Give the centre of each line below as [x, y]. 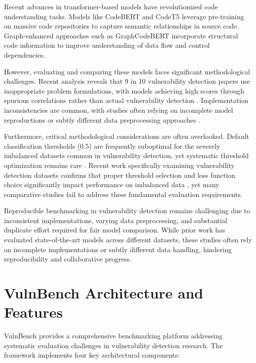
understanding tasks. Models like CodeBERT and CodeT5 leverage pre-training [124, 16]
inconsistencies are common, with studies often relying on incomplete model [119, 110]
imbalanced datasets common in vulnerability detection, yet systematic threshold [127, 155]
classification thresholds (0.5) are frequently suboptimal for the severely [112, 146]
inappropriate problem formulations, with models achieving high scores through [124, 90]
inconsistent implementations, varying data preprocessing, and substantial [116, 220]
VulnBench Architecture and [104, 293]
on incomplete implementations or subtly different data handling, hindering [118, 249]
